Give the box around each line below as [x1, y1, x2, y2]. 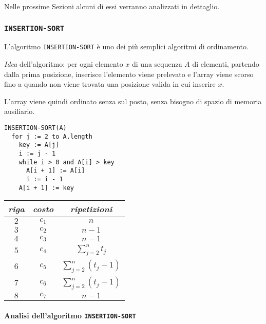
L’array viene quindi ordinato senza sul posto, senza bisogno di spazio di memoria [4, 96, 262, 106]
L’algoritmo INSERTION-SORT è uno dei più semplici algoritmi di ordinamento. [4, 41, 249, 52]
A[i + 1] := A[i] [26, 167, 85, 175]
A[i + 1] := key [18, 184, 74, 192]
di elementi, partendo [192, 59, 259, 69]
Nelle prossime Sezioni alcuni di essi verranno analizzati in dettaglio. [4, 1, 220, 11]
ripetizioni [70, 203, 112, 215]
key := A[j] [18, 141, 60, 149]
